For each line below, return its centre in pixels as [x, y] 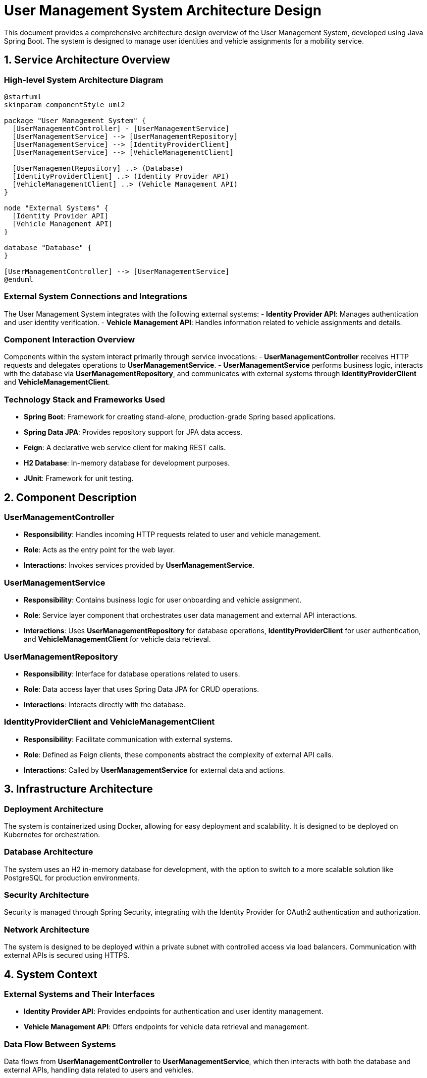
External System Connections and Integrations [96, 297]
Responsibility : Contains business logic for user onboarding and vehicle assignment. [163, 600]
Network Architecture [47, 929]
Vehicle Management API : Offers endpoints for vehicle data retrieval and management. [166, 1027]
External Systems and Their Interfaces [80, 994]
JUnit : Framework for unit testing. [79, 478]
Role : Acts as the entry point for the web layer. [100, 550]
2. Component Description [71, 497]
